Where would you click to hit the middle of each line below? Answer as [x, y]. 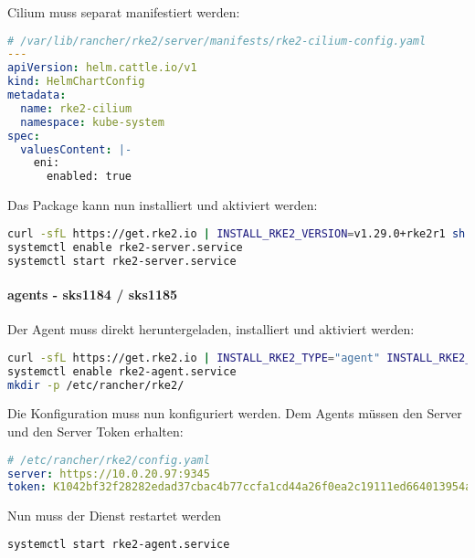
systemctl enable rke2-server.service [125, 247]
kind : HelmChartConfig [76, 82]
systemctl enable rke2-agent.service [122, 371]
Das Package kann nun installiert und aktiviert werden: [163, 205]
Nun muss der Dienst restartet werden [114, 516]
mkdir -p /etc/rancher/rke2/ [96, 385]
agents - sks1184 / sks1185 [93, 295]
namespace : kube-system [92, 122]
